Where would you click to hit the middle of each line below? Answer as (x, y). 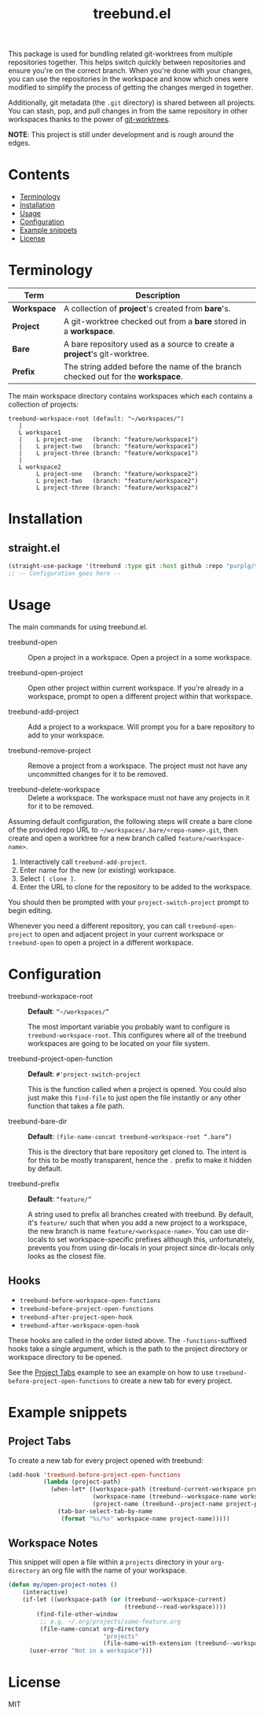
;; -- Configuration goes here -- (65, 573)
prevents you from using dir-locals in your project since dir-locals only (141, 1247)
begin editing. (30, 910)
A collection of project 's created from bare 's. (147, 309)
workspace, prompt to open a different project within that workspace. (140, 696)
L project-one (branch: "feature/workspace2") (117, 474)
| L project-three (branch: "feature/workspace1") (108, 454)
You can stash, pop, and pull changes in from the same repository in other (128, 111)
